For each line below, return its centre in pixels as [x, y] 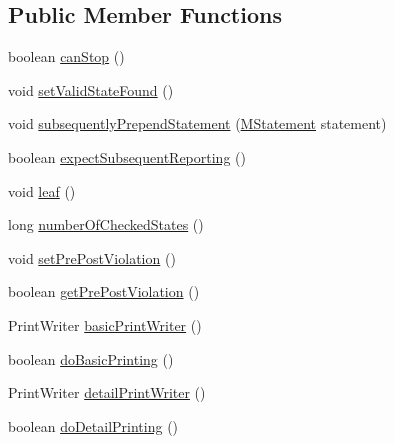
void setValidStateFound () [91, 89]
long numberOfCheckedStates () [106, 224]
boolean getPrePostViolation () [104, 291]
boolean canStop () [66, 56]
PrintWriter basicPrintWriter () [105, 324]
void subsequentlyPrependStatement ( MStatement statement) [197, 123]
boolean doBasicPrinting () [91, 358]
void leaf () [42, 190]
